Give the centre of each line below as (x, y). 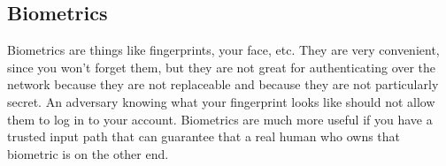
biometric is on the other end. (88, 153)
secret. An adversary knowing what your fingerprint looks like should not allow (221, 101)
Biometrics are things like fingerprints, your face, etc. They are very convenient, (223, 50)
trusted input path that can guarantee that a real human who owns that (204, 136)
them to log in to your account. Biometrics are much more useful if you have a (220, 119)
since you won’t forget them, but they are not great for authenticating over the (222, 67)
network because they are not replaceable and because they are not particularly (223, 84)
